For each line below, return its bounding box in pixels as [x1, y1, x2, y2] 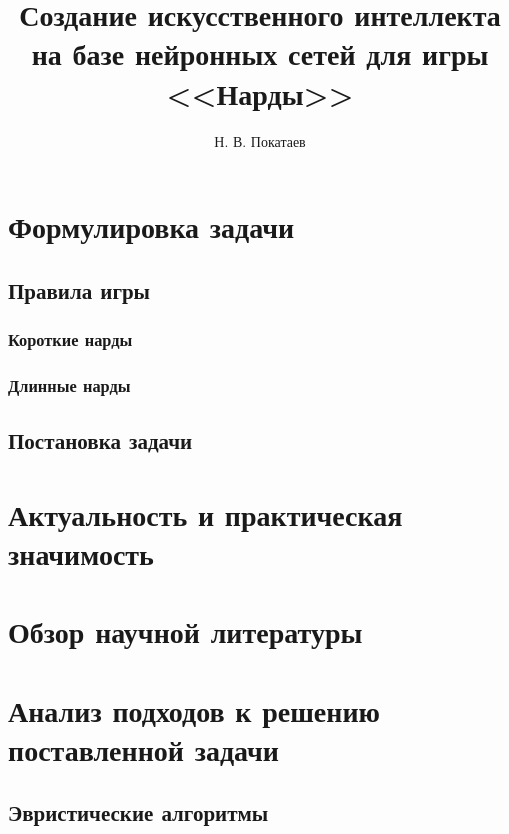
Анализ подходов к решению [8, 689, 380, 730]
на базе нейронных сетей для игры [31, 33, 489, 74]
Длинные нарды [8, 372, 131, 397]
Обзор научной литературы [8, 611, 363, 652]
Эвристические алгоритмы [8, 797, 269, 828]
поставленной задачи [8, 728, 279, 769]
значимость [8, 532, 154, 573]
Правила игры [8, 274, 150, 305]
